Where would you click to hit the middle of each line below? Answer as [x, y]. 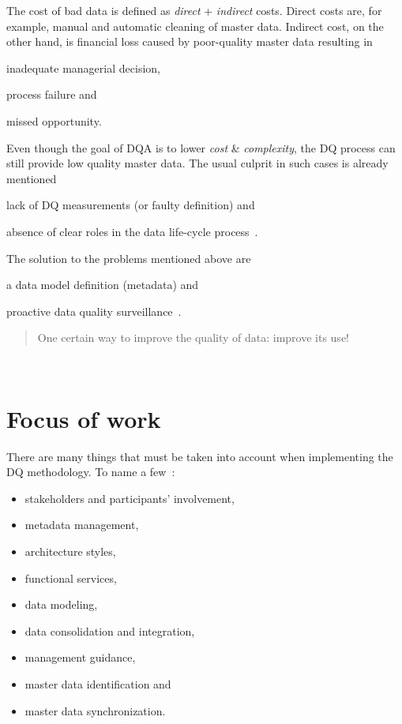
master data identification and [98, 683]
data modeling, [61, 604]
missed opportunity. [54, 120]
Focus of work [84, 418]
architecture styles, [70, 551]
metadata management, [82, 525]
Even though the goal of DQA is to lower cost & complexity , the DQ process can [201, 147]
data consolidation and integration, [110, 630]
